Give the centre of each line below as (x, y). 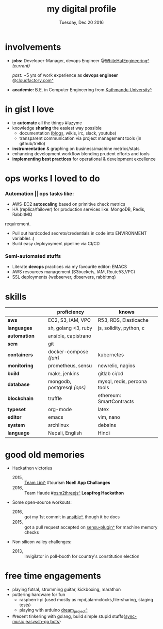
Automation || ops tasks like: (40, 194)
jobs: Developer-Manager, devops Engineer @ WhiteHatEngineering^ (81, 60)
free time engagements (53, 576)
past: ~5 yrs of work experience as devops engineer (65, 75)
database (19, 384)
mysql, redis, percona (122, 381)
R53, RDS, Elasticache (123, 320)
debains (107, 425)
